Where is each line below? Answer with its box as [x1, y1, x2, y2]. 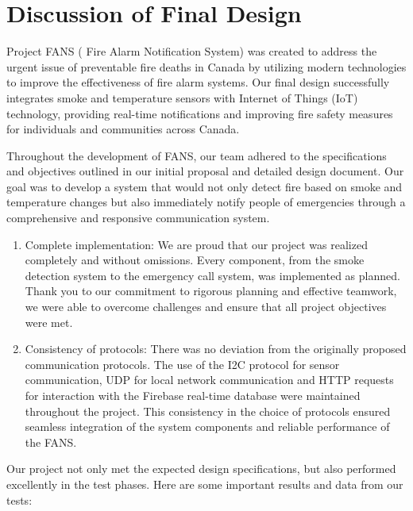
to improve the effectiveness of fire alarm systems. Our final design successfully [6, 74, 390, 90]
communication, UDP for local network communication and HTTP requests [25, 371, 394, 388]
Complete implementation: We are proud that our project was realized [25, 236, 368, 252]
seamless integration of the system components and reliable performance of [25, 418, 390, 435]
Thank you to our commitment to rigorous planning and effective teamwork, [25, 282, 397, 299]
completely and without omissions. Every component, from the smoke [25, 252, 365, 268]
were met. [25, 313, 73, 330]
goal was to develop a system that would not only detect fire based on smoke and [6, 178, 403, 194]
